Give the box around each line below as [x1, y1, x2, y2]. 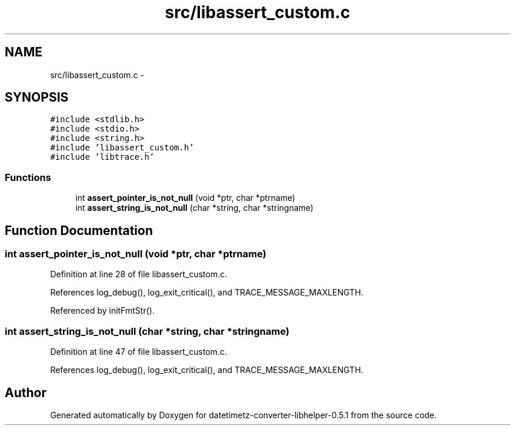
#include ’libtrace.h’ [50, 152, 155, 162]
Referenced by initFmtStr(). [50, 305, 155, 316]
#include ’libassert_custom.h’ [50, 143, 194, 153]
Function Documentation [5, 223, 153, 238]
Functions [5, 171, 51, 183]
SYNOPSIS [5, 90, 69, 105]
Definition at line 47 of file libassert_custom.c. [50, 347, 228, 357]
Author [5, 385, 46, 400]
